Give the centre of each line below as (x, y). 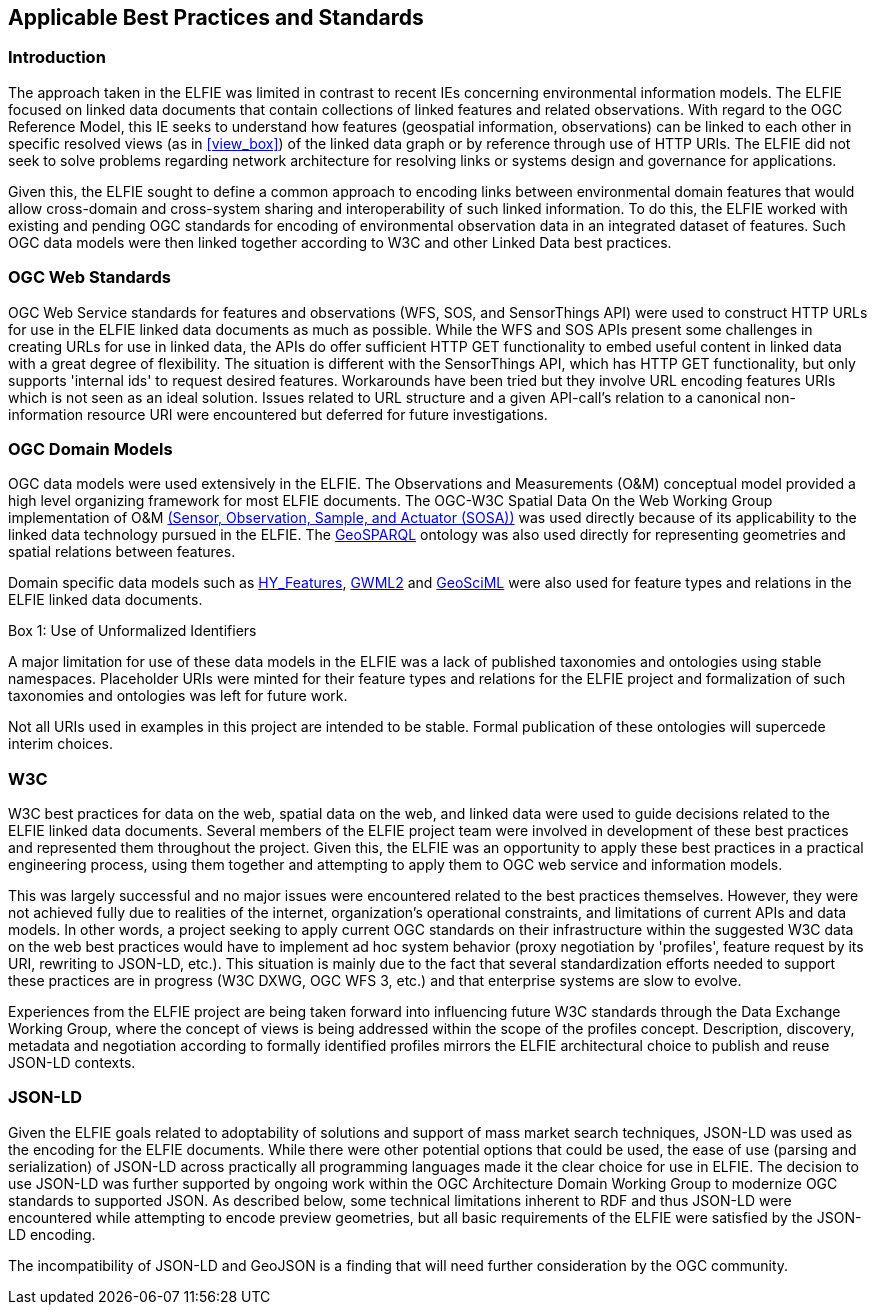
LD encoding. (52, 1234)
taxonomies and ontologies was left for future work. (178, 696)
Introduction (57, 57)
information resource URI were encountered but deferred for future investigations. (278, 414)
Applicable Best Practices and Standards (216, 17)
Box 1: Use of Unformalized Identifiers (132, 631)
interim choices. (60, 744)
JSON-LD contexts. (72, 1063)
